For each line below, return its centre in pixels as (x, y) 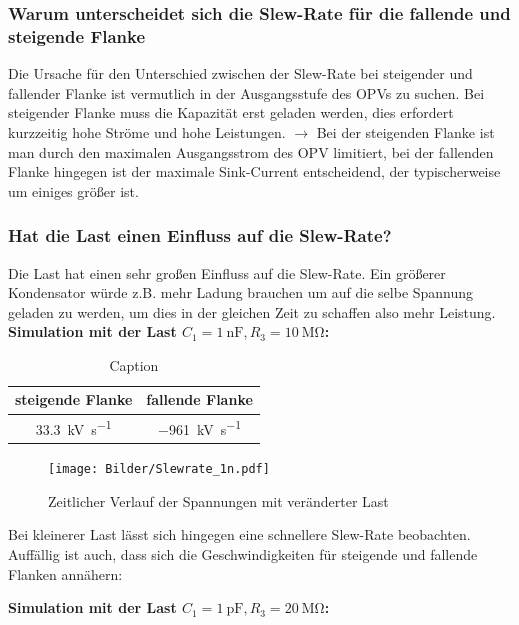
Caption (134, 364)
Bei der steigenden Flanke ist (405, 131)
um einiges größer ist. (73, 190)
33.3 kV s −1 (73, 427)
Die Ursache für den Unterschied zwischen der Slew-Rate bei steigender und (240, 73)
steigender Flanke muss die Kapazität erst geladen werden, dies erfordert (231, 112)
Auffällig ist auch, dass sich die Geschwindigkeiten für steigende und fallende (243, 553)
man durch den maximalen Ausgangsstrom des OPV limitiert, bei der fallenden (251, 151)
